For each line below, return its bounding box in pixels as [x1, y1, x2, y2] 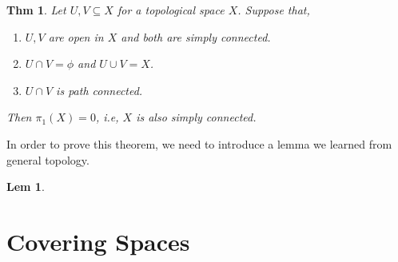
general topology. [6, 151, 90, 168]
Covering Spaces [6, 224, 190, 257]
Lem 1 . [6, 178, 45, 195]
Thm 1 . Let [6, 2, 66, 18]
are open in [48, 28, 104, 45]
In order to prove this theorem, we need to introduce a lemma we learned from [6, 135, 392, 152]
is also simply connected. [136, 109, 257, 125]
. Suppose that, [237, 2, 310, 18]
